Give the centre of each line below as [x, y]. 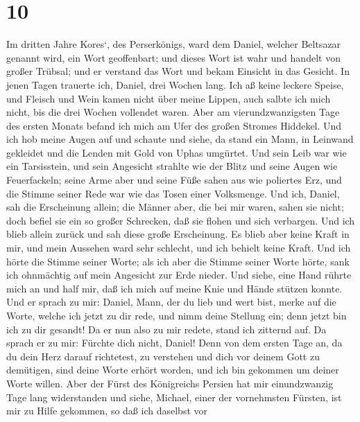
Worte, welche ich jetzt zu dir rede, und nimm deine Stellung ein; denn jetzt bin [177, 315]
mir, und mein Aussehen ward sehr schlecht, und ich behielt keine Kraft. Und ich [179, 248]
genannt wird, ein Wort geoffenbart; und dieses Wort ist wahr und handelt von [173, 57]
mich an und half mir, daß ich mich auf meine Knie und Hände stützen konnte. [174, 288]
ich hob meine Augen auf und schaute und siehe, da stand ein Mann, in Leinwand [180, 139]
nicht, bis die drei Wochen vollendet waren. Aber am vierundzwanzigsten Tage [173, 112]
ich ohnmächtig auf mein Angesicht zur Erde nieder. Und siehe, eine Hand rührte [179, 275]
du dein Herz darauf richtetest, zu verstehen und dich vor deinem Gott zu [163, 356]
